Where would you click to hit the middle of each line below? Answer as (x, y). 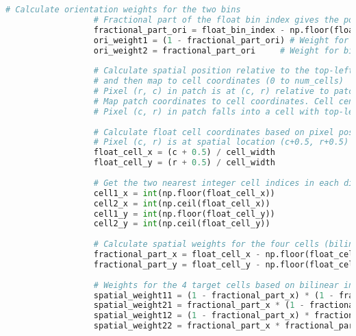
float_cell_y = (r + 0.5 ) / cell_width (184, 163)
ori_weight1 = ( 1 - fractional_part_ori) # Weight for (221, 40)
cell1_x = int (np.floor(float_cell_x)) (184, 193)
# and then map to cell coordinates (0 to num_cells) (218, 81)
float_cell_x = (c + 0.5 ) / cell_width (184, 153)
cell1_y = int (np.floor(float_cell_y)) (184, 214)
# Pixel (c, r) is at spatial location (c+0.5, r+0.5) (221, 142)
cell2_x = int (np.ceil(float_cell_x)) (182, 203)
